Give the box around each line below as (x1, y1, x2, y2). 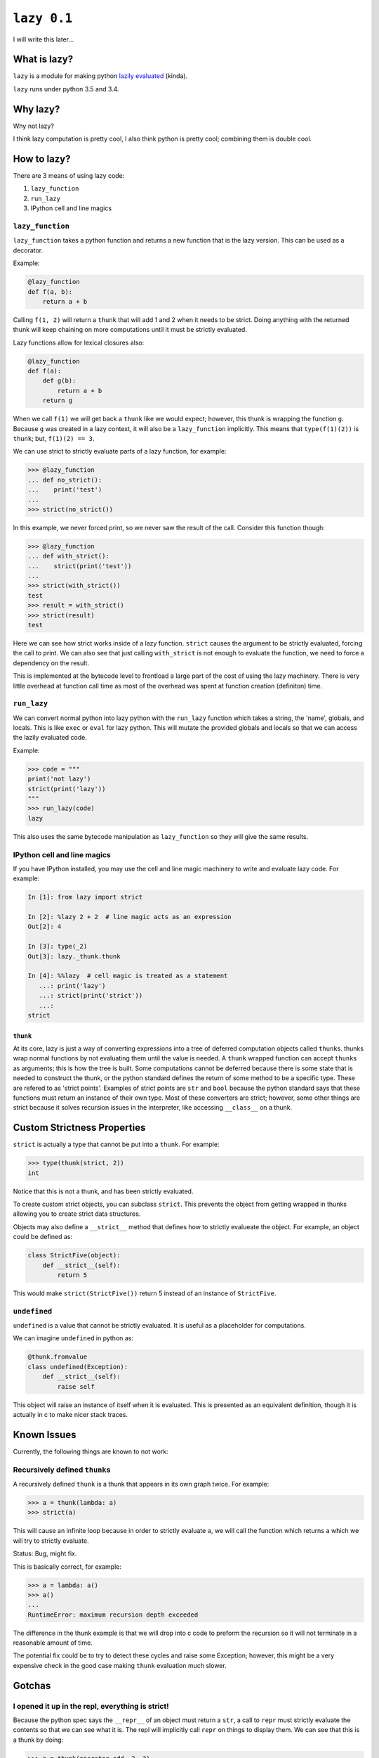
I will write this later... (13, 35, 74, 44)
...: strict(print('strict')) (39, 992, 143, 1000)
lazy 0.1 (13, 11, 73, 26)
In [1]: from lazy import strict (27, 893, 143, 902)
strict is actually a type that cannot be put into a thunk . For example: (13, 1140, 220, 1149)
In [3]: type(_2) (27, 942, 88, 951)
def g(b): (42, 377, 77, 385)
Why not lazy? (13, 122, 54, 130)
